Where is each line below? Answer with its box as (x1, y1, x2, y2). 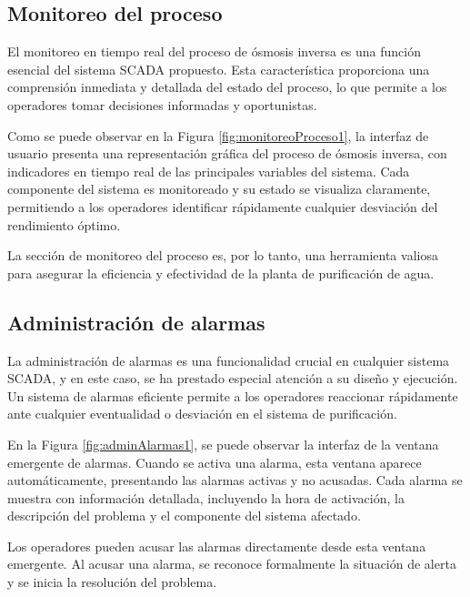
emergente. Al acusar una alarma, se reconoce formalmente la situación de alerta (7, 554, 456, 573)
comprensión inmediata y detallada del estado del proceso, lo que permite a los (7, 77, 447, 96)
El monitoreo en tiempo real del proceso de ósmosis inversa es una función (7, 42, 421, 61)
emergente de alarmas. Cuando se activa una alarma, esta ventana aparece (7, 452, 422, 471)
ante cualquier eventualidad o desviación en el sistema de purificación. (7, 404, 397, 423)
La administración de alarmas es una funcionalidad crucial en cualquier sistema (7, 350, 450, 369)
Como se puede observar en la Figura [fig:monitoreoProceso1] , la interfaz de (7, 126, 429, 145)
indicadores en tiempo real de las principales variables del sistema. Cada (7, 161, 410, 180)
